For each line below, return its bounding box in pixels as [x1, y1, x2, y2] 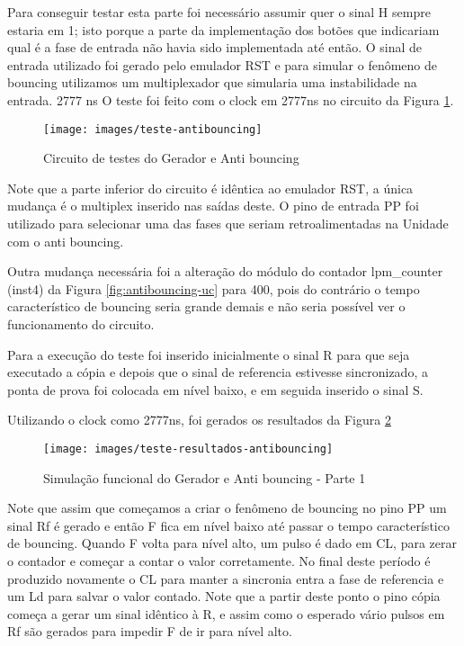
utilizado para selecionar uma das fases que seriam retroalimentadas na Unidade [7, 214, 449, 232]
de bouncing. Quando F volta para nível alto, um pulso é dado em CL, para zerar [7, 534, 457, 552]
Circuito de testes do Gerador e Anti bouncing [43, 148, 299, 167]
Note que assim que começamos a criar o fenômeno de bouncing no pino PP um [7, 498, 447, 517]
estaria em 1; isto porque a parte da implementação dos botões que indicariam [7, 20, 440, 39]
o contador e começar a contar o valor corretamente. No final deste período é [7, 551, 431, 570]
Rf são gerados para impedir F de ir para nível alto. [7, 622, 292, 641]
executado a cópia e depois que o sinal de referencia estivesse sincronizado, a [7, 363, 428, 381]
